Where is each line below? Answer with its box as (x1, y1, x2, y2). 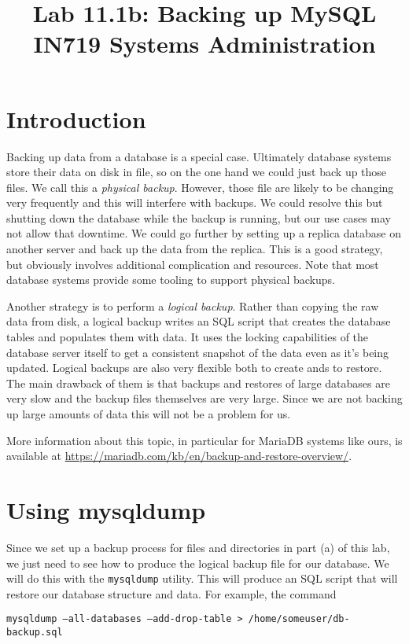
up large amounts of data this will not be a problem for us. (6, 406, 291, 421)
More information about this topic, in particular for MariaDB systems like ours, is (6, 432, 403, 448)
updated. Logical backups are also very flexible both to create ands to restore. (6, 359, 382, 376)
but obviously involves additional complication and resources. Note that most (6, 256, 379, 272)
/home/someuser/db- (248, 613, 350, 625)
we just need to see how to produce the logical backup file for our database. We (6, 554, 389, 571)
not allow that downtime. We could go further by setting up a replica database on (6, 225, 401, 241)
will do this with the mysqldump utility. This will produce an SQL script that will (6, 570, 398, 587)
